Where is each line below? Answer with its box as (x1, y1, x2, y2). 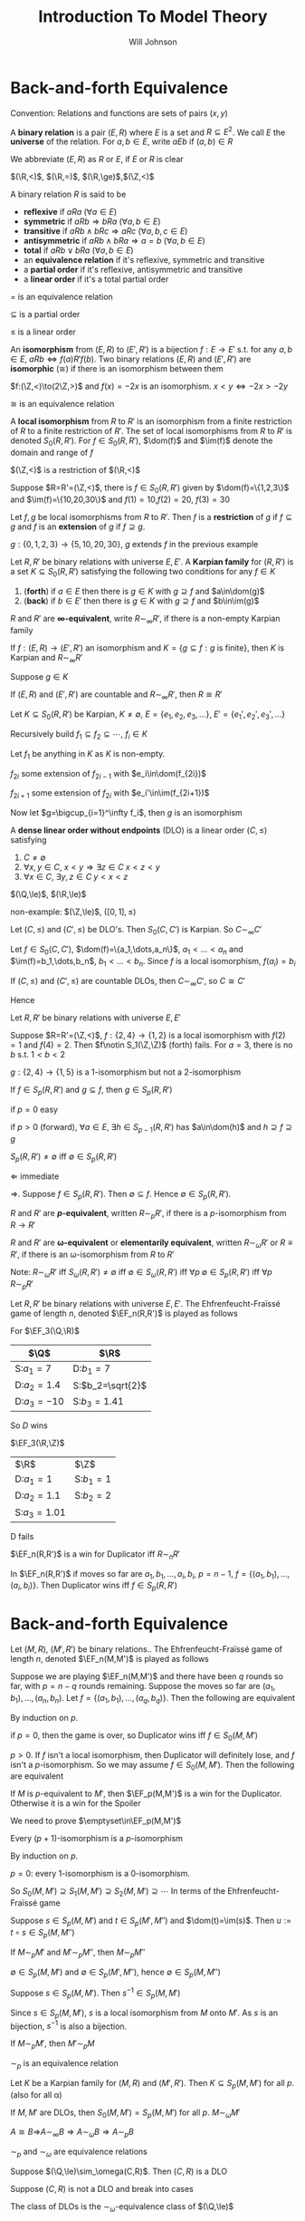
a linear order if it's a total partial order (23, 274, 169, 285)
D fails (10, 1531, 34, 1541)
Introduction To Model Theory (38, 6, 268, 27)
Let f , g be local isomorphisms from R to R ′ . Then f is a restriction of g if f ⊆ (10, 511, 292, 522)
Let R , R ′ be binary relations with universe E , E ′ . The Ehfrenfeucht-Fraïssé (10, 1298, 281, 1308)
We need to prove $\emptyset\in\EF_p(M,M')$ (10, 1815, 182, 1827)
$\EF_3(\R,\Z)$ (10, 1438, 65, 1449)
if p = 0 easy (10, 1104, 58, 1115)
